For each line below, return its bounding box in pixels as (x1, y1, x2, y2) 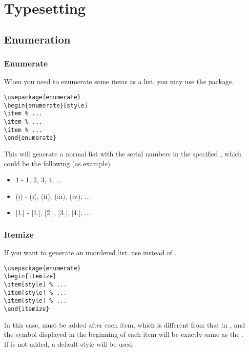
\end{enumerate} (4, 134, 57, 142)
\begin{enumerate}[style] (4, 102, 88, 109)
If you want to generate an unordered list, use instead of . (4, 247, 177, 258)
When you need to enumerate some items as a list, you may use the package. (4, 76, 234, 87)
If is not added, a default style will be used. (4, 338, 134, 349)
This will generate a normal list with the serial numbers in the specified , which (4, 148, 242, 158)
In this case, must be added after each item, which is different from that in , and (4, 319, 245, 330)
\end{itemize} (4, 305, 50, 312)
